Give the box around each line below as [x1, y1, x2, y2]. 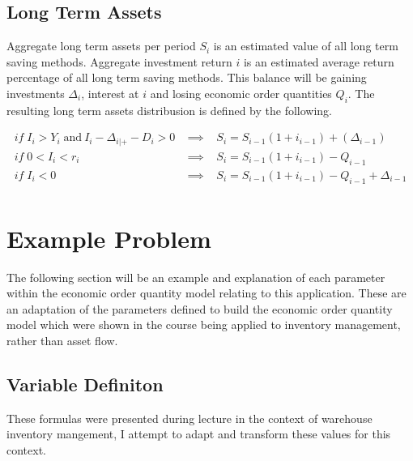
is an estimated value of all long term [213, 37, 398, 54]
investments [6, 84, 65, 101]
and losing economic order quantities [150, 84, 332, 101]
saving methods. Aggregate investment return [6, 53, 232, 70]
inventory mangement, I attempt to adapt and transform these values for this [6, 425, 391, 442]
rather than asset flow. [6, 332, 118, 349]
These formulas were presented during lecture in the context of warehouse [6, 409, 373, 426]
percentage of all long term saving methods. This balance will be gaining [6, 69, 367, 86]
